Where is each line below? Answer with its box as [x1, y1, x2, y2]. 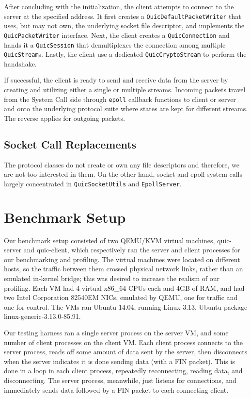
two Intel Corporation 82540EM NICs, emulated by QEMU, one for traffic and [4, 292, 238, 302]
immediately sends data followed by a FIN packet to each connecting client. [4, 384, 229, 395]
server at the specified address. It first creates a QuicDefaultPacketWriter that [4, 11, 241, 21]
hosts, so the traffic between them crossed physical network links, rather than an [4, 264, 243, 274]
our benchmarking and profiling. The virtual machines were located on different [4, 254, 240, 264]
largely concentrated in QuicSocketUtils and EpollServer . [4, 178, 182, 188]
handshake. [4, 58, 37, 68]
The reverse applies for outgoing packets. [4, 113, 125, 123]
